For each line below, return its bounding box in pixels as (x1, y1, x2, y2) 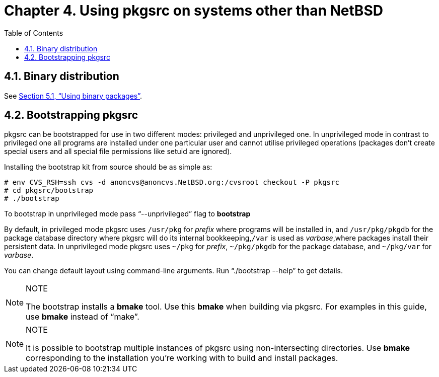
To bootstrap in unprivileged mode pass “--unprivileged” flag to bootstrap (4, 209, 251, 218)
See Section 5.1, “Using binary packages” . (4, 91, 142, 100)
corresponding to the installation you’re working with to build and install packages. (26, 353, 338, 363)
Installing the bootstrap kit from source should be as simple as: (4, 163, 212, 172)
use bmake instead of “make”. (26, 312, 139, 322)
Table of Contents (4, 28, 63, 37)
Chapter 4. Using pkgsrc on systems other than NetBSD (4, 2, 383, 19)
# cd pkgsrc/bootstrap (4, 186, 94, 195)
